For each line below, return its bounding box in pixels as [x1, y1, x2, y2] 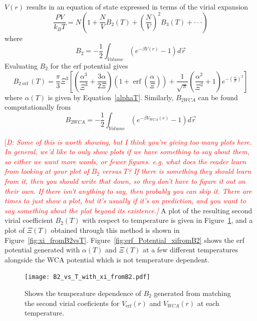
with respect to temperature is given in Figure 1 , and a [82, 215, 253, 225]
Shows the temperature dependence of [25, 287, 141, 298]
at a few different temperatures [143, 244, 238, 255]
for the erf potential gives [50, 60, 128, 71]
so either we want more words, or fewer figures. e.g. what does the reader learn [5, 156, 246, 166]
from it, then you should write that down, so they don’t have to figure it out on [5, 175, 245, 186]
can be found [198, 92, 238, 102]
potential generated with [5, 244, 80, 255]
